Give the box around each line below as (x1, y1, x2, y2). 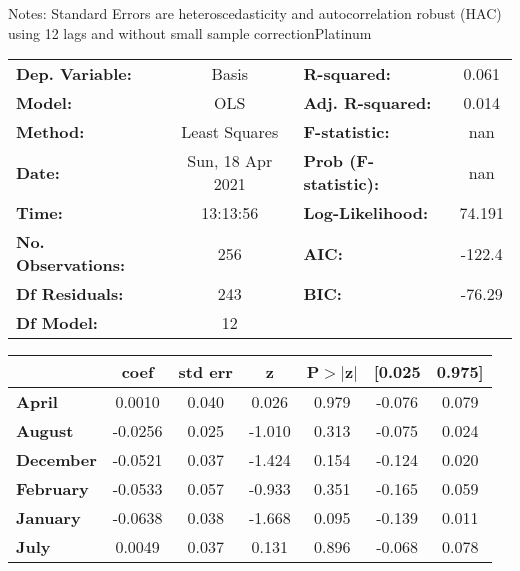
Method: (16, 120, 85, 144)
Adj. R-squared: (303, 91, 432, 115)
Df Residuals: (16, 282, 124, 306)
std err (178, 360, 233, 384)
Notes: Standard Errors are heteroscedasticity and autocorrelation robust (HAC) (8, 3, 502, 23)
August (16, 419, 74, 443)
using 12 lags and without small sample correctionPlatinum (8, 22, 372, 43)
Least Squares (181, 120, 279, 144)
